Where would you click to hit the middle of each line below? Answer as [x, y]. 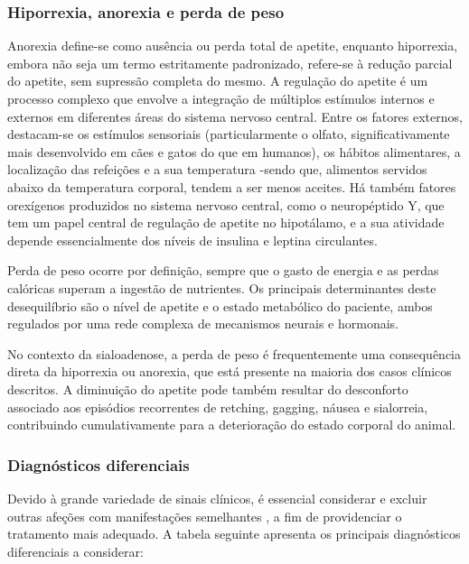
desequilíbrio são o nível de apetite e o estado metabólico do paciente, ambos [220, 305]
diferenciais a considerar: [75, 551]
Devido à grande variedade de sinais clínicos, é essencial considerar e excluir [217, 498]
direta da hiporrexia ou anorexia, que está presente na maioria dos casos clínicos [230, 371]
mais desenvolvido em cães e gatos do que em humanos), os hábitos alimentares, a [234, 151]
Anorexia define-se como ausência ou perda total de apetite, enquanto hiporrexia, [233, 46]
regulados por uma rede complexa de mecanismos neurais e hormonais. [203, 324]
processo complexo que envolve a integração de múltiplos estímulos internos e [221, 98]
